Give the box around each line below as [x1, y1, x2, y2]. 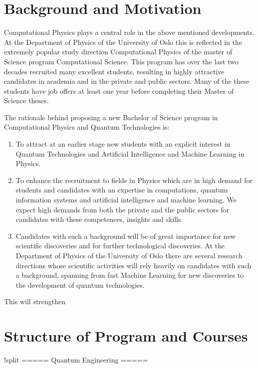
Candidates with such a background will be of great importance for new [15, 230, 236, 241]
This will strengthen [4, 296, 66, 307]
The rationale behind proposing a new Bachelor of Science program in [4, 112, 218, 122]
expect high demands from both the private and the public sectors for [15, 204, 230, 214]
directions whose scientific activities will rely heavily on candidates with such [15, 260, 252, 270]
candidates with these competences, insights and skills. [15, 214, 183, 224]
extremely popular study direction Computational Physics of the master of [4, 46, 233, 57]
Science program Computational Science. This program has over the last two [4, 56, 239, 66]
